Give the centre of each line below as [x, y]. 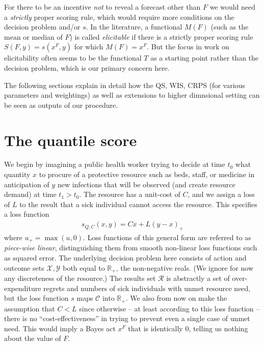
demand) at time [30, 194]
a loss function [27, 214]
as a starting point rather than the [205, 58]
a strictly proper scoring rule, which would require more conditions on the [119, 17]
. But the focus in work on [188, 47]
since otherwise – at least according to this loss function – [169, 308]
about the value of [33, 338]
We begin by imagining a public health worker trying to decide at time [115, 164]
